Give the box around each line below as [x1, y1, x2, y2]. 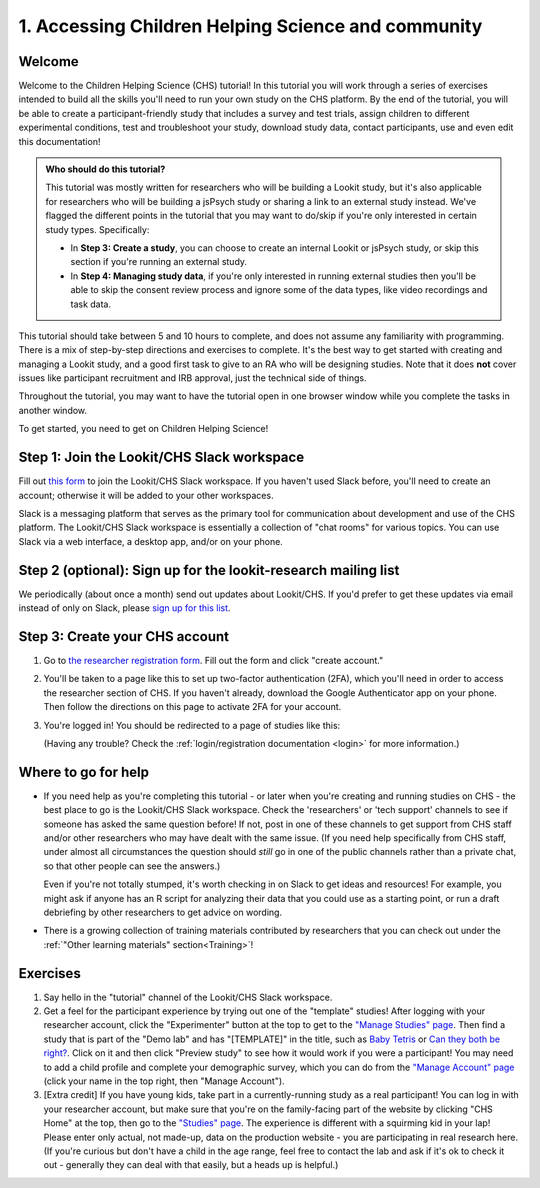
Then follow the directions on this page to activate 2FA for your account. [43, 701, 342, 713]
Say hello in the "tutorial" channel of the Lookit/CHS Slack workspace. [43, 991, 333, 1003]
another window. [18, 404, 88, 416]
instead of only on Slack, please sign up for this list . [18, 602, 231, 614]
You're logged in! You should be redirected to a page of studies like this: [43, 719, 341, 731]
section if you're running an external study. [70, 256, 248, 268]
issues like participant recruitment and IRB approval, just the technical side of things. [18, 372, 367, 384]
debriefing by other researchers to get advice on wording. [43, 906, 283, 918]
